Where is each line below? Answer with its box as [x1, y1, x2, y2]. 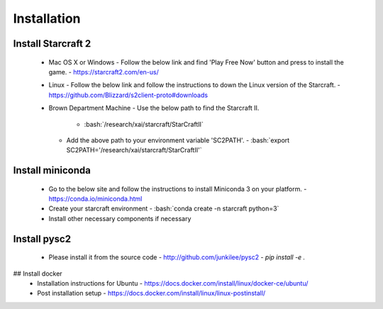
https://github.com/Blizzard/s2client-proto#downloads [48, 91, 209, 99]
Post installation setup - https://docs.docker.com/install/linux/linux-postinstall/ [37, 289, 266, 298]
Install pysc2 [13, 232, 71, 245]
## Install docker [13, 269, 63, 278]
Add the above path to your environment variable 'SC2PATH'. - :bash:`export [66, 135, 290, 145]
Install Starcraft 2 [13, 38, 91, 50]
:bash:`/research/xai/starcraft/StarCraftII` [84, 120, 204, 128]
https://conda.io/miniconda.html [48, 195, 143, 203]
